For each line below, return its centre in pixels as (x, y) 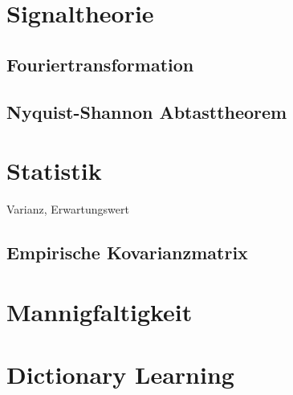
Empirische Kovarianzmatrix (127, 252)
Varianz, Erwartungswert (68, 209)
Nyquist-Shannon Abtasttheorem (147, 111)
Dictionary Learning (120, 374)
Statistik (54, 171)
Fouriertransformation (100, 64)
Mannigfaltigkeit (100, 311)
